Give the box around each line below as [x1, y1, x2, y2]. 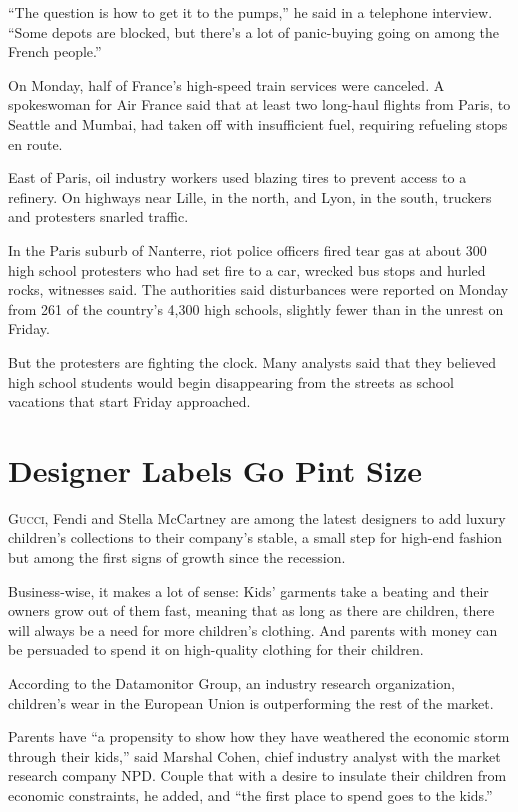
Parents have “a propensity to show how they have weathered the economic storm [8, 726, 510, 747]
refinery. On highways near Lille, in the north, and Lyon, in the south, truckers [8, 186, 492, 207]
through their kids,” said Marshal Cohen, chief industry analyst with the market [8, 745, 501, 766]
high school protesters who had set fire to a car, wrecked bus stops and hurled [8, 259, 486, 280]
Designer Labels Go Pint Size [8, 449, 422, 490]
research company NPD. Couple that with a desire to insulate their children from [8, 765, 507, 786]
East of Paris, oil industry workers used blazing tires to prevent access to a [8, 167, 467, 188]
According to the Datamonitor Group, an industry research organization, [8, 672, 455, 693]
